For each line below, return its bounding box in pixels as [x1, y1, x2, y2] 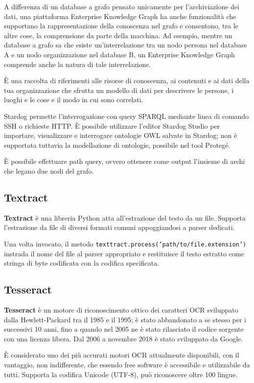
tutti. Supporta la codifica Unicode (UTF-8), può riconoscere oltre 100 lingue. [4, 369, 238, 379]
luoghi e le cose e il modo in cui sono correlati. [4, 94, 143, 105]
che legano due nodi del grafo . [4, 165, 94, 176]
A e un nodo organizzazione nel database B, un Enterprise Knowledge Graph [4, 49, 235, 59]
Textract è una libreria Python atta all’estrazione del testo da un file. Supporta [4, 212, 246, 223]
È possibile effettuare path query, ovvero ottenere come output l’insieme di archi [4, 156, 245, 166]
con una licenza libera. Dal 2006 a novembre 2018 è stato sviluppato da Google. [4, 333, 243, 343]
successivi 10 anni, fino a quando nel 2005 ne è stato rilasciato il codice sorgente [4, 324, 244, 334]
